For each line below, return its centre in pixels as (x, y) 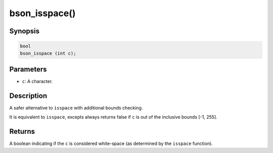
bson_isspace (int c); (48, 53)
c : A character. (37, 81)
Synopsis (25, 31)
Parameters (28, 69)
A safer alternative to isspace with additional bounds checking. (76, 108)
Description (28, 96)
